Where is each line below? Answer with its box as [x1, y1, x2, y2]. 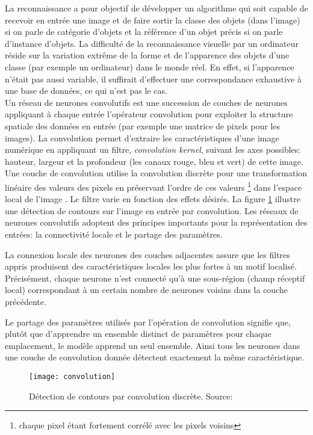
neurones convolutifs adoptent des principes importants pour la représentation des [5, 216, 308, 229]
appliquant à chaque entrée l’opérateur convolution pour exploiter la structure [5, 108, 293, 120]
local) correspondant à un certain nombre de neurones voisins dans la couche [5, 283, 288, 296]
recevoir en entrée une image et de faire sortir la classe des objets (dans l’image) [5, 13, 300, 26]
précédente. [5, 295, 46, 307]
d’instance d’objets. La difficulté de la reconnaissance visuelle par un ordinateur [5, 37, 299, 49]
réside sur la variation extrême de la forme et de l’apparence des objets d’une [5, 49, 290, 61]
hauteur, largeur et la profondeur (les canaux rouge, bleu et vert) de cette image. [5, 155, 303, 167]
